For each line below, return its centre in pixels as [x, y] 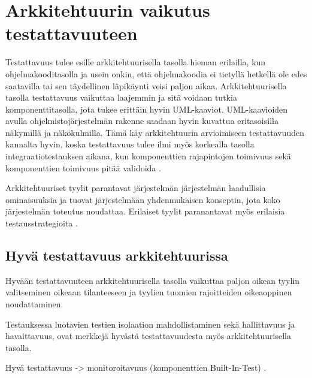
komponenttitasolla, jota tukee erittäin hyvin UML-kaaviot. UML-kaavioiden [147, 109]
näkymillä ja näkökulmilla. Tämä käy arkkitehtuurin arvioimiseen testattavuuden [155, 132]
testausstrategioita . [42, 223]
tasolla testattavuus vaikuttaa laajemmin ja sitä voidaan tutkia [121, 97]
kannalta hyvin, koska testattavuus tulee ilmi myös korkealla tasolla [130, 144]
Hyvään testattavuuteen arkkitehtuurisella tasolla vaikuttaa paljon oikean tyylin [153, 280]
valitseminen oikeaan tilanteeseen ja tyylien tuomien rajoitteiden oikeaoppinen [149, 292]
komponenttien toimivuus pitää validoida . [83, 167]
